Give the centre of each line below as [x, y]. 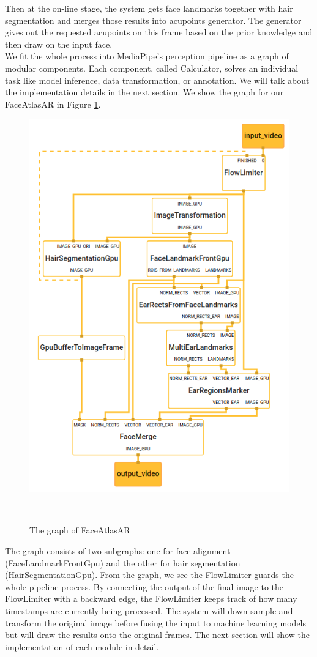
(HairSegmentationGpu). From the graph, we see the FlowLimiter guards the [149, 575]
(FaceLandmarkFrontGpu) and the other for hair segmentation [123, 562]
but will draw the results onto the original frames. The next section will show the [157, 635]
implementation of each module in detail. [82, 646]
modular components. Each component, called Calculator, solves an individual [152, 68]
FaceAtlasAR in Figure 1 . [53, 104]
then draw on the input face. [59, 44]
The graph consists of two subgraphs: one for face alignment [118, 551]
